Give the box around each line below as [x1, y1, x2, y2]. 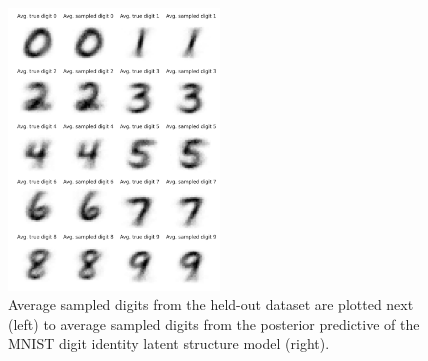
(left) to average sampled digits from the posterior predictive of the [8, 313, 420, 334]
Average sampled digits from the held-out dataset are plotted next [8, 294, 414, 315]
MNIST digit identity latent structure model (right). [8, 333, 330, 354]
